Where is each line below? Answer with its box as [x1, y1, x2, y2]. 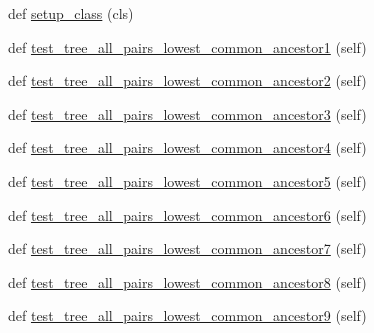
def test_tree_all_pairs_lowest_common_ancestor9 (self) [8, 305, 367, 326]
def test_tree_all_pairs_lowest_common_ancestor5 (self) [8, 170, 367, 191]
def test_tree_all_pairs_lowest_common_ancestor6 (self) [8, 204, 367, 225]
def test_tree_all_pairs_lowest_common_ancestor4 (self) [8, 137, 367, 158]
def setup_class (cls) [8, 3, 134, 23]
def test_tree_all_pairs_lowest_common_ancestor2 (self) [8, 70, 367, 91]
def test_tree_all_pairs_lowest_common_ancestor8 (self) [8, 271, 367, 292]
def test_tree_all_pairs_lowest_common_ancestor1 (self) [8, 36, 367, 57]
